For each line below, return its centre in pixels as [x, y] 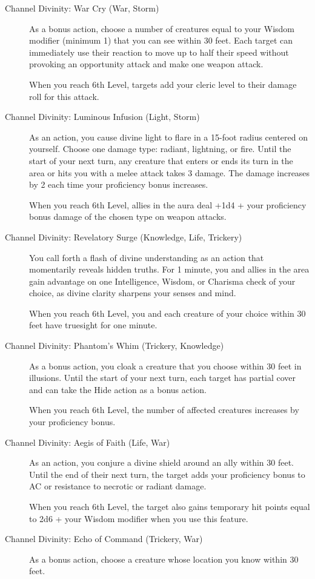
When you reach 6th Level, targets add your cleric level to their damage [163, 84]
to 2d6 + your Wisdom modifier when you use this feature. [139, 518]
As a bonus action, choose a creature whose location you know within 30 [164, 559]
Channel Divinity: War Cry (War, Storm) [82, 8]
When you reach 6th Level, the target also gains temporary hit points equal [170, 506]
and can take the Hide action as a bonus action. [118, 389]
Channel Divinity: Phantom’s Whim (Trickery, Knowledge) [114, 346]
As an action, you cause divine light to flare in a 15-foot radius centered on [169, 137]
